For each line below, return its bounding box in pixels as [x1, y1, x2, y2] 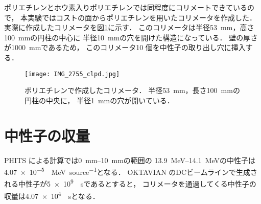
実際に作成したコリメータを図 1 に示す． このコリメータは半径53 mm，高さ [4, 22, 254, 33]
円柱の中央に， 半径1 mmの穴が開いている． [25, 95, 174, 105]
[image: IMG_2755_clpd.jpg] [25, 70, 120, 78]
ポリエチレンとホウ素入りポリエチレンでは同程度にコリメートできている [4, 2, 247, 12]
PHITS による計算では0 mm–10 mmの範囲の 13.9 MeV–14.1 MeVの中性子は [4, 154, 256, 165]
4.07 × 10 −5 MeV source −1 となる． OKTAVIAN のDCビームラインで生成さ [4, 165, 258, 177]
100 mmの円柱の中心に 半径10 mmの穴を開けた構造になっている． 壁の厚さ [4, 32, 258, 42]
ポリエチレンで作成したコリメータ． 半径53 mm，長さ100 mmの [25, 85, 240, 96]
